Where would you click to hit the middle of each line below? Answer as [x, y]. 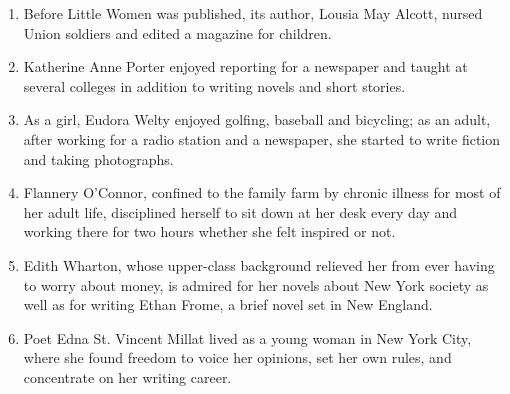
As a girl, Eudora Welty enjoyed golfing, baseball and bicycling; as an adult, [257, 119]
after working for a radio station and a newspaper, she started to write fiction [262, 138]
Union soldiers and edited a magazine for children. [177, 32]
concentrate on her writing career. [127, 376]
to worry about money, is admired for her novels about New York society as [256, 284]
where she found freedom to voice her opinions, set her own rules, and [237, 357]
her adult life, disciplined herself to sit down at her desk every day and [240, 211]
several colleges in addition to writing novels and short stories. [214, 85]
